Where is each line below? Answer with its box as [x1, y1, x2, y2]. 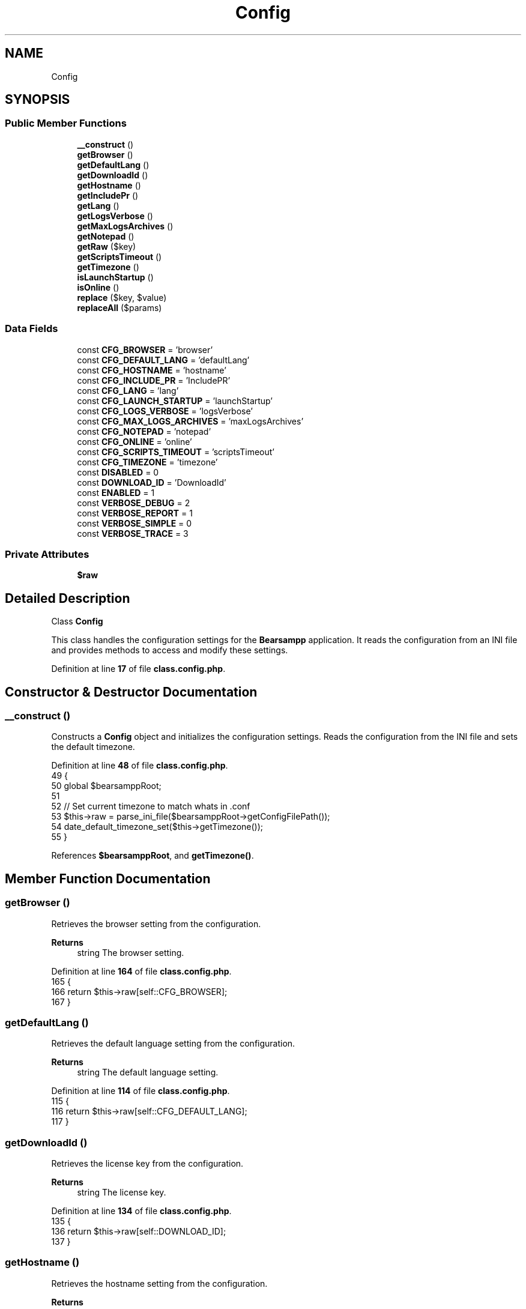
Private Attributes [5, 548, 89, 560]
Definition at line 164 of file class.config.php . [51, 966, 232, 976]
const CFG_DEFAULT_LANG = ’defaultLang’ [77, 354, 250, 365]
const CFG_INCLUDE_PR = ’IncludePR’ [77, 375, 231, 385]
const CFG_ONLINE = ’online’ [77, 436, 192, 447]
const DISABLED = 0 [77, 467, 159, 477]
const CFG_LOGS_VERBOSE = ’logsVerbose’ [77, 405, 253, 416]
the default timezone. [51, 742, 135, 752]
